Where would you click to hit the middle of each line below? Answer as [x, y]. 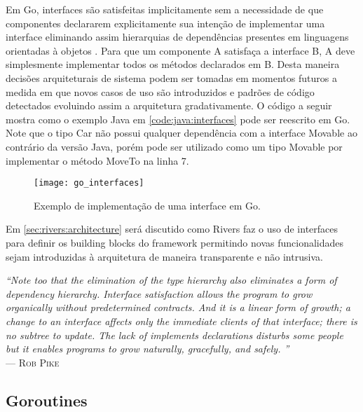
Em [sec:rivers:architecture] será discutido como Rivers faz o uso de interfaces [172, 229]
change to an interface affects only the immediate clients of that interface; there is [181, 321]
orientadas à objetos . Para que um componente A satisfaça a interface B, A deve [180, 50]
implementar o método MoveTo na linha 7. [97, 160]
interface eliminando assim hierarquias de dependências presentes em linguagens [177, 37]
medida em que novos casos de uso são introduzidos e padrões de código [160, 91]
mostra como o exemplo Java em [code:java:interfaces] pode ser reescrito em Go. [178, 119]
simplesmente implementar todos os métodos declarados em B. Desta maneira [173, 64]
